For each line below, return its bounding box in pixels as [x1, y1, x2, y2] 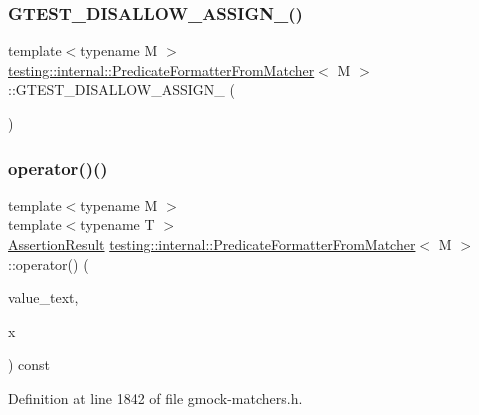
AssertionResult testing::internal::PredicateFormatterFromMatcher [8, 234, 416, 254]
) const [8, 354, 51, 375]
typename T [80, 214, 155, 235]
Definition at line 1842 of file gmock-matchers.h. [8, 387, 303, 408]
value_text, [8, 287, 79, 308]
